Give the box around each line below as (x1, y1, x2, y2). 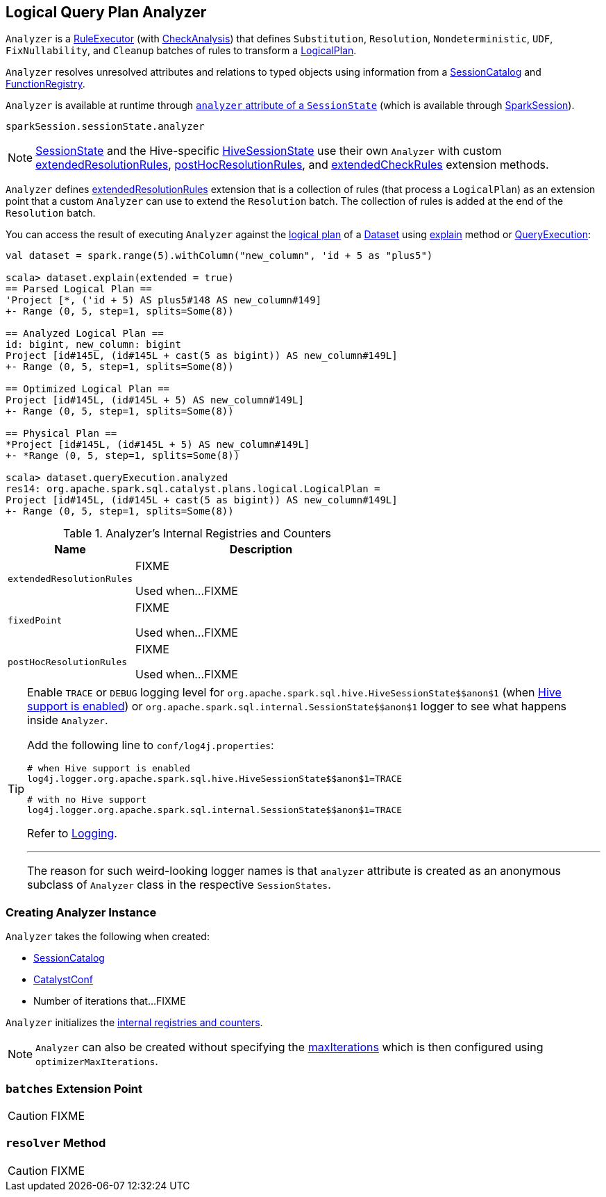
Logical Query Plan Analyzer (6, 3, 207, 21)
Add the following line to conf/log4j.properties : (27, 738, 274, 753)
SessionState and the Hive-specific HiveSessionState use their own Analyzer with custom (35, 144, 502, 158)
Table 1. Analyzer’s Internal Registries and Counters (63, 526, 331, 541)
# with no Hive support (27, 794, 147, 805)
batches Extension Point (6, 1081, 143, 1096)
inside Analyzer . (27, 713, 108, 728)
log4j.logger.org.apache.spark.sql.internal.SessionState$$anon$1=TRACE (27, 805, 403, 816)
